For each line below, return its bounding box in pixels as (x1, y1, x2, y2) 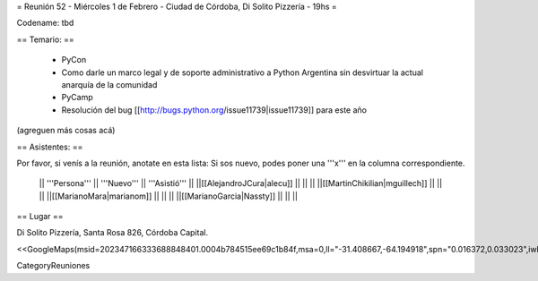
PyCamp (61, 92, 93, 103)
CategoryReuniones (16, 260, 91, 271)
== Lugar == (16, 211, 64, 222)
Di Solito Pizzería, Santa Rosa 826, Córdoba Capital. (16, 227, 209, 238)
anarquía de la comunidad (61, 79, 158, 89)
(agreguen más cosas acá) (16, 125, 116, 136)
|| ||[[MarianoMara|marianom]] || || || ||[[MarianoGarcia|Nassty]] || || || (39, 191, 298, 201)
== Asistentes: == (16, 141, 83, 152)
